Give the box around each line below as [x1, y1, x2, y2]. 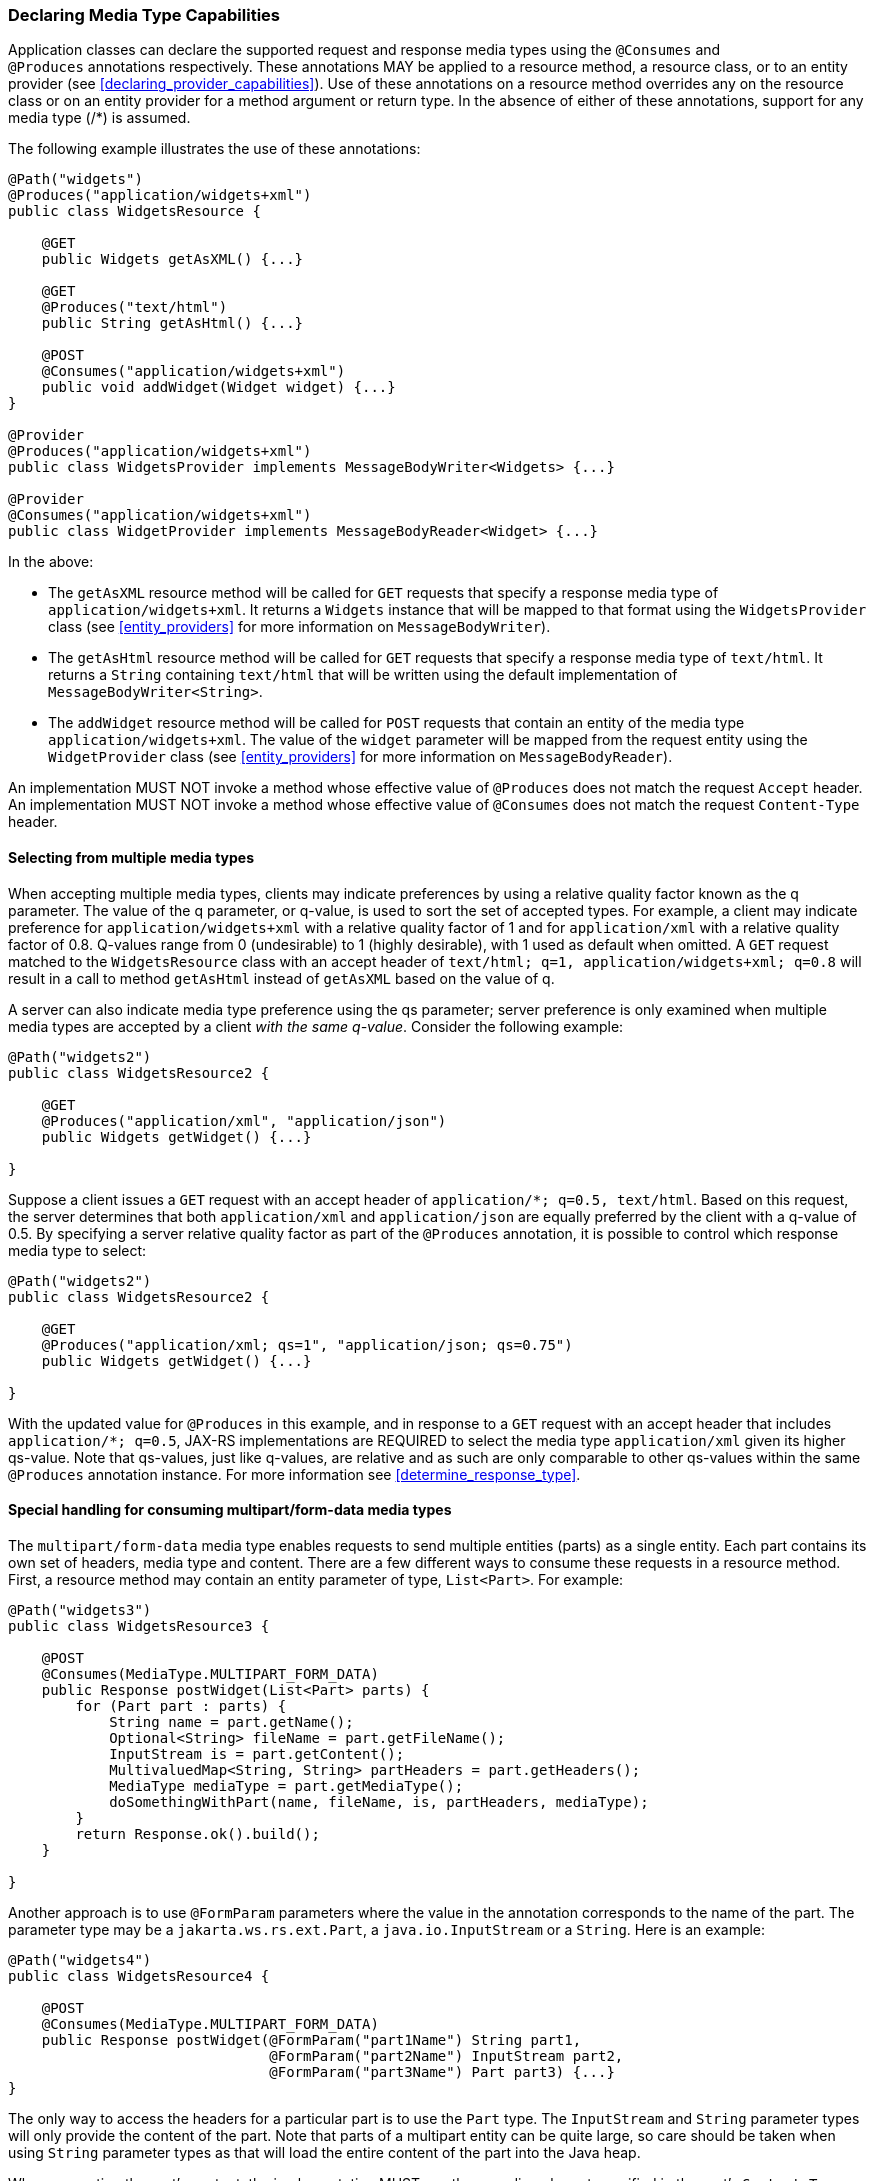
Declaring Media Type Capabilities [8, 5, 280, 25]
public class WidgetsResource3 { [8, 1617, 270, 1634]
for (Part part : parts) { [75, 1697, 287, 1714]
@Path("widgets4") [8, 1951, 152, 1968]
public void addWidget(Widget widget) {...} [41, 379, 396, 396]
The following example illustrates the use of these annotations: [8, 140, 421, 158]
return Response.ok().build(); [75, 1825, 320, 1842]
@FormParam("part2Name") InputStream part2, [269, 2047, 624, 2064]
